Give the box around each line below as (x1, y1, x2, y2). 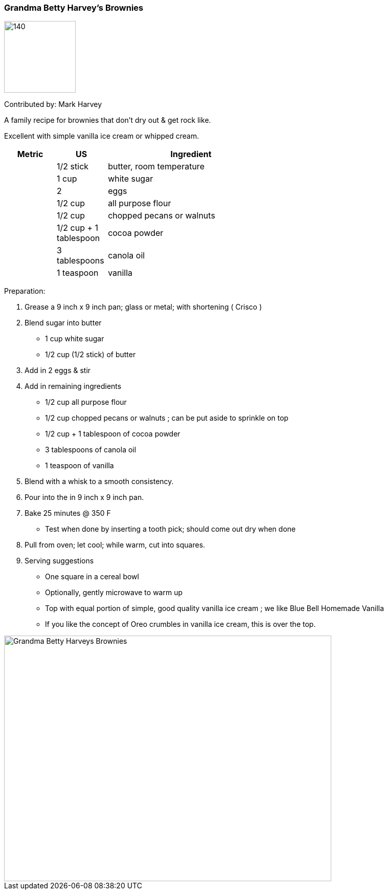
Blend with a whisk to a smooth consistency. (25, 477, 174, 486)
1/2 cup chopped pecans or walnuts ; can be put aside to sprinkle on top (45, 413, 289, 423)
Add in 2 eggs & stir (25, 366, 91, 375)
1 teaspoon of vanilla (45, 461, 114, 470)
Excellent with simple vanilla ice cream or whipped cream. (4, 132, 199, 141)
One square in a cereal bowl (45, 572, 139, 581)
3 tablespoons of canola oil (45, 445, 136, 454)
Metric (17, 149, 43, 160)
